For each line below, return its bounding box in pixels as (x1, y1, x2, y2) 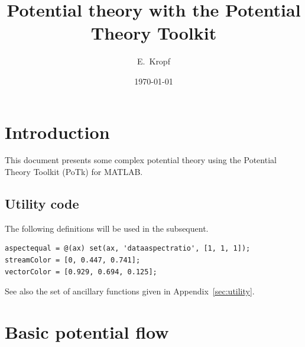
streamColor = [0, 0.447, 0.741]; (5, 256, 141, 265)
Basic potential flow (5, 319, 169, 343)
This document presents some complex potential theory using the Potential (5, 154, 277, 166)
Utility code (5, 194, 79, 213)
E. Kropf (137, 55, 170, 67)
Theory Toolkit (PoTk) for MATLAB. (5, 166, 143, 178)
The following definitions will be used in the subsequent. (5, 222, 209, 234)
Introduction (5, 119, 110, 144)
